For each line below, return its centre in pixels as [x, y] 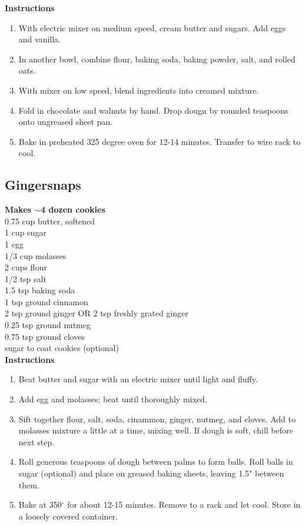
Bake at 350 [40, 505]
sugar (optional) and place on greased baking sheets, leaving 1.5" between [151, 473]
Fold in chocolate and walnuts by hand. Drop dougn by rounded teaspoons [153, 110]
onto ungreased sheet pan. [66, 122]
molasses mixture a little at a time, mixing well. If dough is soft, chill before [156, 430]
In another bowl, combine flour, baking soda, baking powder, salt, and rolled [157, 59]
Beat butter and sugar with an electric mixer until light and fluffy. [138, 379]
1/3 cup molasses [36, 255]
